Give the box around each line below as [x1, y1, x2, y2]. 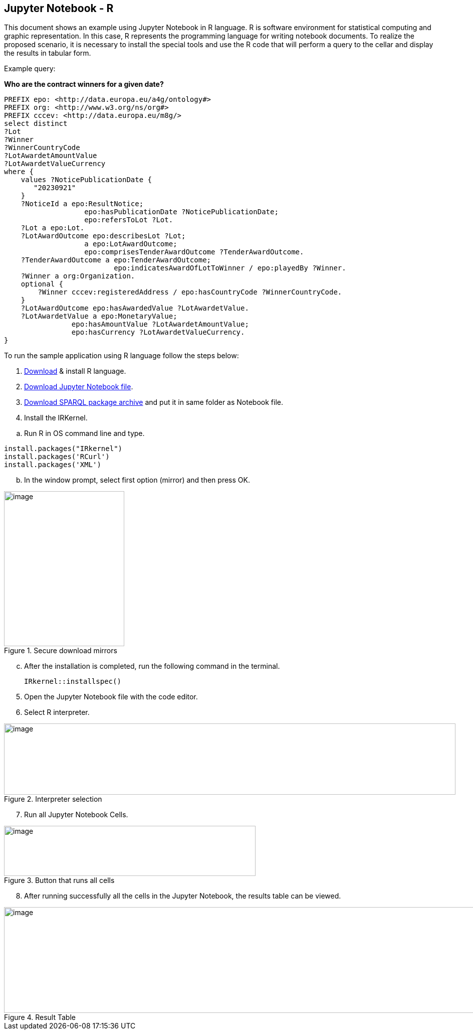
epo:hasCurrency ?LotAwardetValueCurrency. [71, 328, 245, 337]
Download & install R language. [24, 367, 126, 376]
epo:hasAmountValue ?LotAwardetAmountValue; [71, 320, 249, 329]
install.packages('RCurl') [4, 453, 110, 461]
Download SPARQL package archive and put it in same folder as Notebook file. [24, 398, 283, 407]
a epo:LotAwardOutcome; [84, 240, 177, 248]
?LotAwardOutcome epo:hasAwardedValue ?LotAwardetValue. [21, 304, 249, 313]
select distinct [4, 119, 68, 128]
